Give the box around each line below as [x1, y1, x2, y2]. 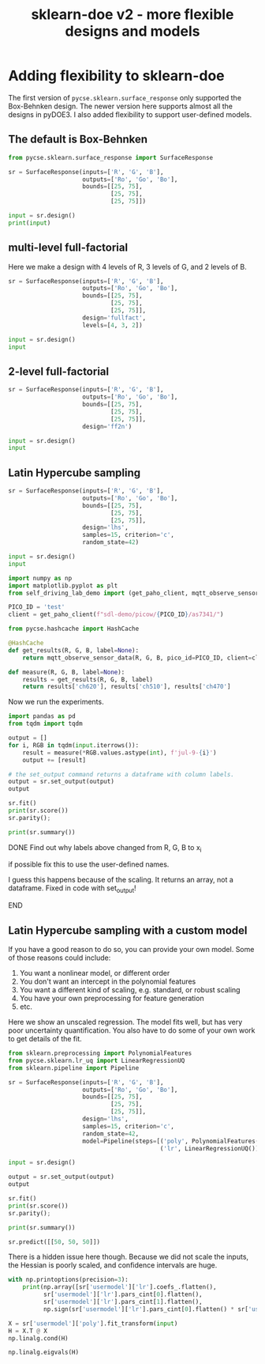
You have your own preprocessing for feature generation [19, 994, 204, 1003]
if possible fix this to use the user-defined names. [8, 860, 170, 869]
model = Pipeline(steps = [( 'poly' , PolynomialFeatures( [82, 1137, 259, 1145]
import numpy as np [8, 574, 73, 582]
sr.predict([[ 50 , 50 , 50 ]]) [8, 1237, 101, 1246]
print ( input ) [8, 219, 51, 227]
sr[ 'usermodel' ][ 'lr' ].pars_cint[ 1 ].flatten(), [43, 1298, 203, 1306]
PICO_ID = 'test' [8, 603, 65, 611]
